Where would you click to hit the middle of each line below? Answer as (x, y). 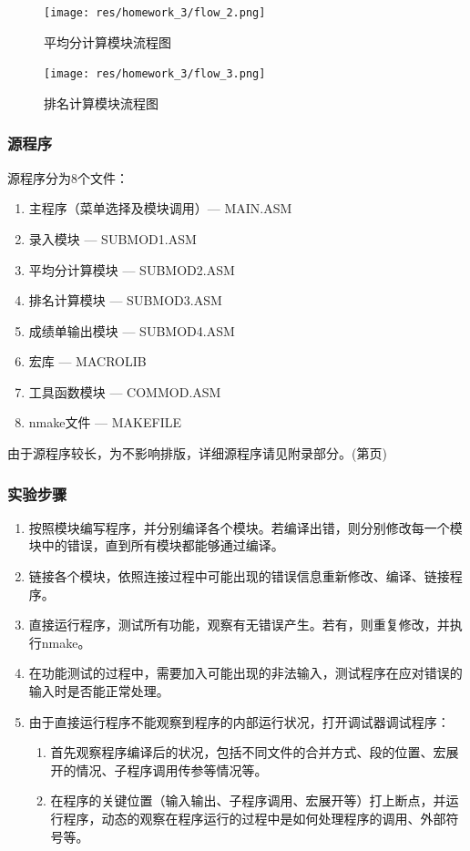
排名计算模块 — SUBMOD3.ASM (125, 300)
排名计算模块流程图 (101, 103)
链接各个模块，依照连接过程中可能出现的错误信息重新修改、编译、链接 (239, 576)
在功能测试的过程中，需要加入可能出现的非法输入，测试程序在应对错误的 (245, 673)
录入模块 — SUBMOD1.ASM (112, 238)
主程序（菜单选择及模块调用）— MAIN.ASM (160, 208)
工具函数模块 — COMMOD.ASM (125, 391)
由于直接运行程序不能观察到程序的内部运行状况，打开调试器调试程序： (239, 721)
